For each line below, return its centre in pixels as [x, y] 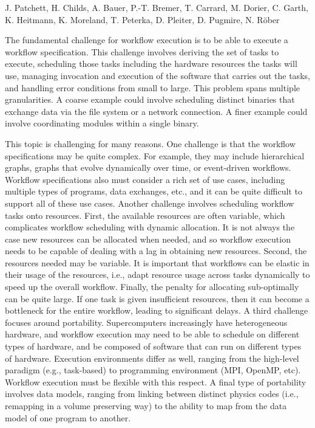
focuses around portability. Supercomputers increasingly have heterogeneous [146, 322]
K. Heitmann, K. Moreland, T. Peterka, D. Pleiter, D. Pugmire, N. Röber [142, 19]
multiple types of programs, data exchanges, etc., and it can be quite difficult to [154, 191]
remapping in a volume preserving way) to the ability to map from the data [146, 406]
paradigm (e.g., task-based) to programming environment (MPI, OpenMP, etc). [153, 370]
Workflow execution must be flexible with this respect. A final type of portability [156, 381]
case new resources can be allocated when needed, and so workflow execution [148, 239]
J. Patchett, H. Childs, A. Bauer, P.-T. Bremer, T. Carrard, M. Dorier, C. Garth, [157, 7]
